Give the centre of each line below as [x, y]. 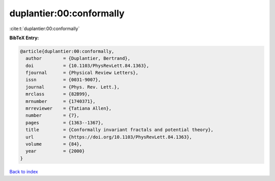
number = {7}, [53, 115]
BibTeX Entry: [24, 38]
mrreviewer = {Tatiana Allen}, [69, 109]
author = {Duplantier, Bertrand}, [78, 58]
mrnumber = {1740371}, [61, 101]
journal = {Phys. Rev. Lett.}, [73, 87]
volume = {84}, [54, 144]
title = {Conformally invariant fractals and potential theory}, [120, 130]
